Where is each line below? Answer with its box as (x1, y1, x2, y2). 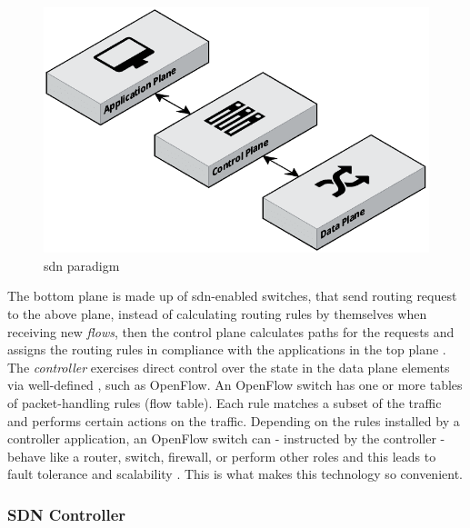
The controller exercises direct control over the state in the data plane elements (7, 357, 450, 376)
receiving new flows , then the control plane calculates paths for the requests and (7, 322, 455, 341)
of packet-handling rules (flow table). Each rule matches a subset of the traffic (7, 394, 442, 413)
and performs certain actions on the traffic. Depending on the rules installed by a (7, 411, 460, 430)
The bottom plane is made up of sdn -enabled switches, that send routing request (7, 286, 457, 305)
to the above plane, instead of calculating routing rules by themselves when (7, 304, 427, 324)
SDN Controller (7, 503, 126, 525)
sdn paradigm (44, 255, 120, 274)
